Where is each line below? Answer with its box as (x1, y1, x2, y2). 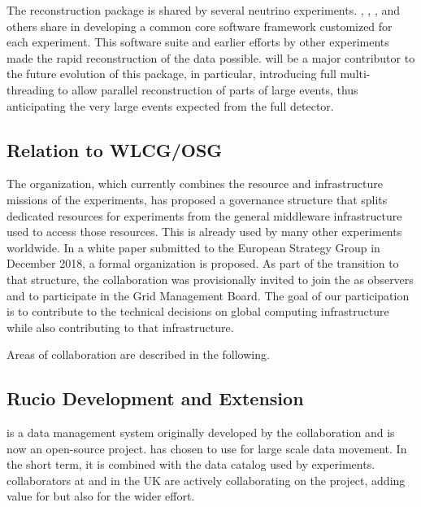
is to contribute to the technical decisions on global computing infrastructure (7, 303, 389, 320)
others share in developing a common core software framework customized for (7, 17, 393, 34)
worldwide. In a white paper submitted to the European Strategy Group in (7, 238, 380, 256)
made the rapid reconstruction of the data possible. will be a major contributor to (7, 49, 415, 66)
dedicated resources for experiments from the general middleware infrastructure (7, 207, 402, 224)
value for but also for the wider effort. (7, 487, 195, 505)
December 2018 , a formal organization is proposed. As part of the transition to (7, 255, 399, 272)
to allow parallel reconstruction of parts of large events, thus (58, 81, 358, 98)
